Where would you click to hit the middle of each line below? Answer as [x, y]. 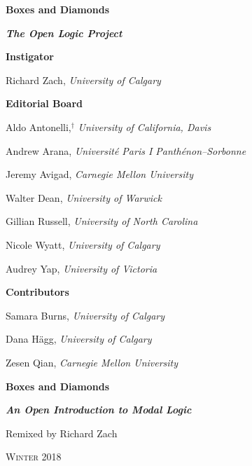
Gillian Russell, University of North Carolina [102, 221]
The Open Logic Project [64, 33]
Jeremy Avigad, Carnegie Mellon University [99, 174]
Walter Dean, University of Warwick [84, 197]
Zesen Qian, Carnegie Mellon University [92, 362]
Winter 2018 [34, 457]
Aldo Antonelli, [38, 126]
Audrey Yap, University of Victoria [82, 268]
